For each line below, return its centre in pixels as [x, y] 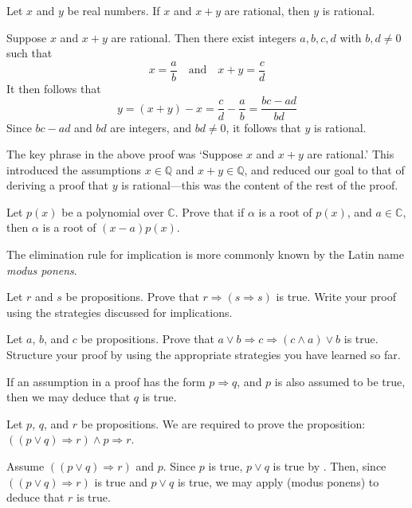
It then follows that [54, 88]
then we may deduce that [69, 397]
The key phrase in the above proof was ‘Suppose [125, 154]
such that [29, 53]
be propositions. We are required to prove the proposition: [223, 423]
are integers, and [151, 127]
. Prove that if [210, 211]
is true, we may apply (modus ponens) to [278, 481]
